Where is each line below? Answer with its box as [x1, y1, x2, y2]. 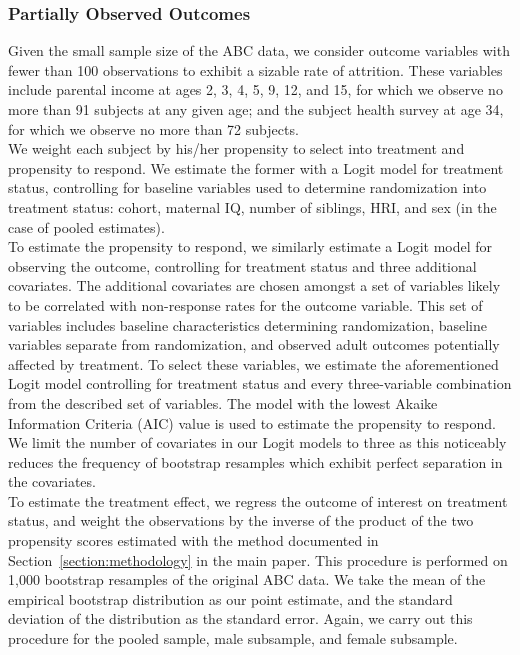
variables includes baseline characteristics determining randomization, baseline [8, 314, 487, 335]
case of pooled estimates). [8, 216, 165, 237]
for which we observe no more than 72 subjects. [8, 118, 299, 139]
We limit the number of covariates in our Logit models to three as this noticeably [8, 432, 507, 453]
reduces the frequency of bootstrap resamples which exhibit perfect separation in [8, 451, 503, 472]
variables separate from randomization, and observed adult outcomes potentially [8, 334, 500, 355]
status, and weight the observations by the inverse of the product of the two [8, 510, 474, 531]
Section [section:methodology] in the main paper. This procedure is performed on [8, 549, 508, 570]
